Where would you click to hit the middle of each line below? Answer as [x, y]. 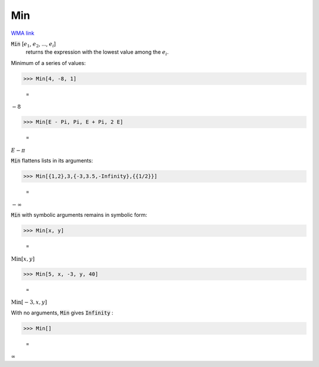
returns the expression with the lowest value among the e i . [97, 53]
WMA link [23, 33]
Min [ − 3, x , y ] [29, 302]
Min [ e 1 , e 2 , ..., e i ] [33, 44]
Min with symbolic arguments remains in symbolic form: [79, 215]
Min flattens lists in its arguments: [52, 161]
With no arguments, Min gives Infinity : [62, 313]
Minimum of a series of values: [48, 63]
